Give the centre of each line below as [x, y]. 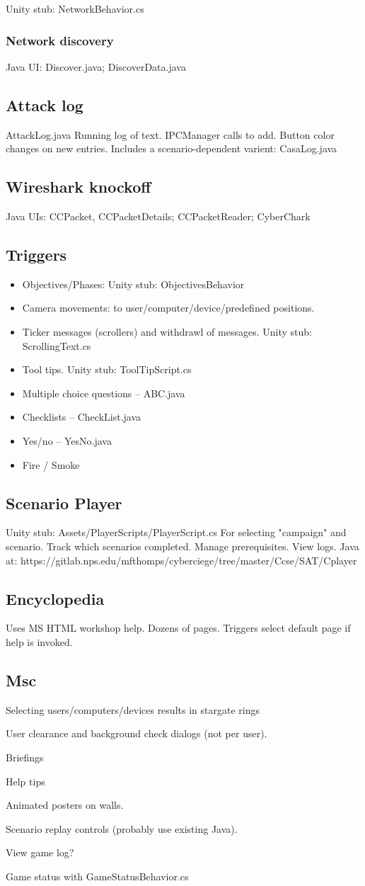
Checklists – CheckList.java [82, 417]
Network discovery [60, 40]
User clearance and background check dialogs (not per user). [137, 733]
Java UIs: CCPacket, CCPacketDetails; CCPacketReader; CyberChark [158, 216]
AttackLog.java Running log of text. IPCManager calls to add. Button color [170, 134]
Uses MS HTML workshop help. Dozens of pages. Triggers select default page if [178, 628]
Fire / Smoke [51, 464]
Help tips [25, 781]
